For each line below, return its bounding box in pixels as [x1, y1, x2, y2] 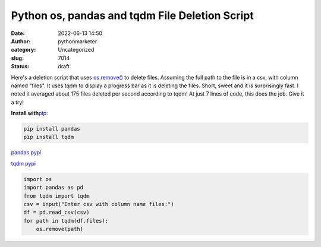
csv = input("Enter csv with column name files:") [23, 201, 175, 207]
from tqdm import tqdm [23, 192, 90, 199]
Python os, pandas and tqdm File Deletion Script [11, 9, 254, 22]
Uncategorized [58, 46, 95, 53]
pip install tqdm [23, 134, 74, 141]
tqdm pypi [11, 160, 36, 167]
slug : [11, 54, 24, 62]
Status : [11, 63, 30, 70]
